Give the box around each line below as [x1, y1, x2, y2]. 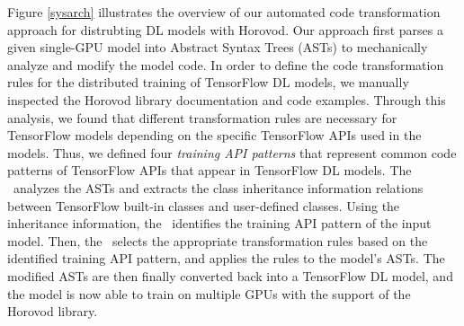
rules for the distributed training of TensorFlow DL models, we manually [7, 73, 409, 92]
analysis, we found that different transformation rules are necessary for [7, 108, 397, 127]
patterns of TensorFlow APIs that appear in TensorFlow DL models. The [7, 161, 412, 180]
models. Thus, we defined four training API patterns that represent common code [7, 143, 457, 162]
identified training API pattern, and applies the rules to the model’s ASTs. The [7, 249, 445, 268]
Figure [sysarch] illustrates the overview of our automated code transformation [7, 3, 441, 21]
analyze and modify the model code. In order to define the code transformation [7, 55, 444, 74]
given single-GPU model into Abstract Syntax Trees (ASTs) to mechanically [7, 38, 428, 57]
